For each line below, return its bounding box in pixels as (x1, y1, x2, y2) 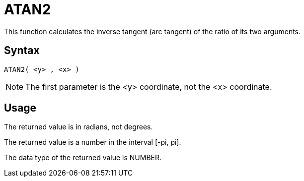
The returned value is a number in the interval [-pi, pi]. (4, 138, 181, 147)
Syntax (4, 44, 40, 57)
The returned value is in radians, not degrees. (4, 122, 153, 131)
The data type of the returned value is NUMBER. (4, 153, 162, 162)
